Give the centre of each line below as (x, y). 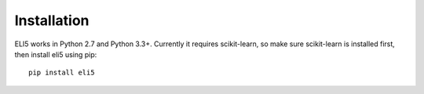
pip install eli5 (62, 73)
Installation (52, 20)
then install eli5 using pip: (56, 54)
